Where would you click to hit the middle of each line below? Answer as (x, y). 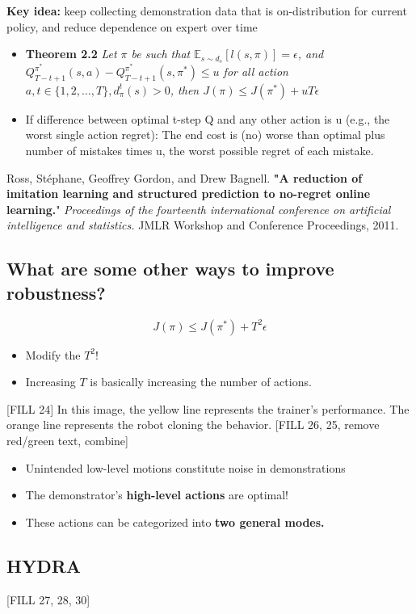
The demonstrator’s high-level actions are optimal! (157, 495)
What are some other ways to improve (170, 269)
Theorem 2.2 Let (71, 54)
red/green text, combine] (67, 441)
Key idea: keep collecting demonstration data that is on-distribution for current (207, 11)
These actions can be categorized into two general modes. (175, 521)
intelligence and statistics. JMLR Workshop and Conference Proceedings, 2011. (203, 225)
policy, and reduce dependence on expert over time (132, 26)
